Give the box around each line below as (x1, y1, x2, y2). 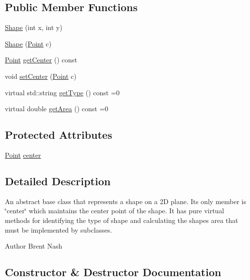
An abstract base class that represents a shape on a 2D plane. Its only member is (5, 196, 246, 206)
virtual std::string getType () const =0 (5, 87, 120, 97)
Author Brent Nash (5, 241, 62, 251)
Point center (5, 149, 41, 160)
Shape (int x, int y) (5, 22, 62, 32)
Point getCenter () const (5, 55, 78, 65)
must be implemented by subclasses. (5, 224, 112, 235)
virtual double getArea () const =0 (5, 103, 109, 114)
